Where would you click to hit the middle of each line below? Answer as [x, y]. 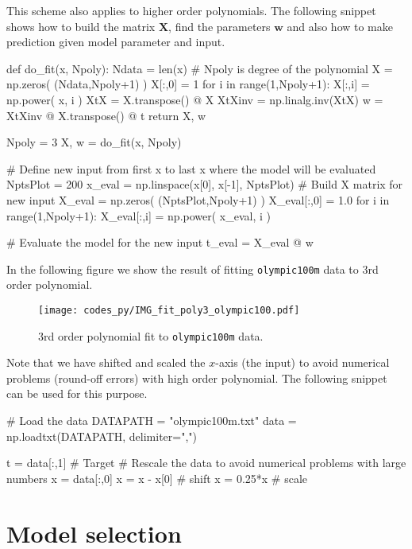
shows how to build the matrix [81, 26]
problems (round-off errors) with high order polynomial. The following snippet [197, 378]
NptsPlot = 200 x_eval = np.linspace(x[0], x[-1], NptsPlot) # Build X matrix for [205, 184]
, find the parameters [219, 26]
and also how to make [340, 26]
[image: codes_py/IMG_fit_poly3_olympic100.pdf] [169, 310]
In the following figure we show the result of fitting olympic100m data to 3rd [193, 269]
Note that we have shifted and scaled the [106, 362]
